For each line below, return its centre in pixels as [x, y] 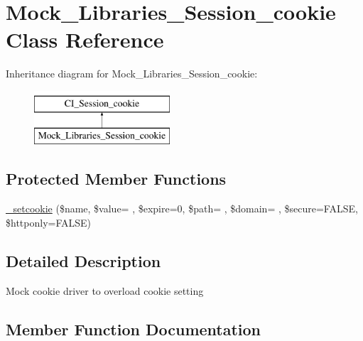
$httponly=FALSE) [49, 222]
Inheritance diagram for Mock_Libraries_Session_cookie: [132, 74]
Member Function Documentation [134, 329]
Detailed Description [83, 260]
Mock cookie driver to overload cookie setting [105, 290]
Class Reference [85, 39]
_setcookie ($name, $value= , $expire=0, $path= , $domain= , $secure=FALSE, [182, 209]
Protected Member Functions [116, 179]
